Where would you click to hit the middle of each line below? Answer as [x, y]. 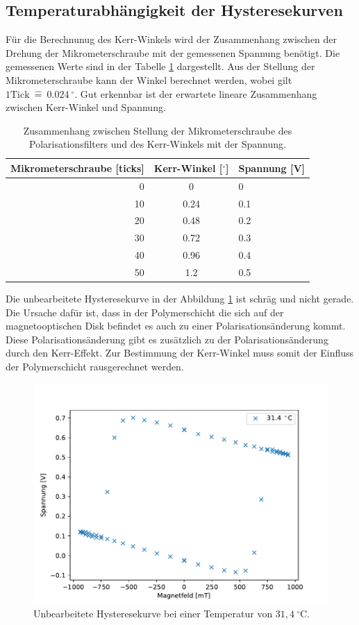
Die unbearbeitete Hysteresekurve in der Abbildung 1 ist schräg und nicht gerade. [180, 299]
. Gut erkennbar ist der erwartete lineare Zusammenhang [196, 93]
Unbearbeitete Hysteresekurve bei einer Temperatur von [153, 614]
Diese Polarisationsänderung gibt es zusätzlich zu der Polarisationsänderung [167, 339]
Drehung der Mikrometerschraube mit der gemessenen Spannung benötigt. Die [173, 52]
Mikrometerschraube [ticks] [77, 168]
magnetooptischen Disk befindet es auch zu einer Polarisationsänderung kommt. [176, 326]
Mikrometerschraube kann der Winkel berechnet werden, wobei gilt [149, 79]
